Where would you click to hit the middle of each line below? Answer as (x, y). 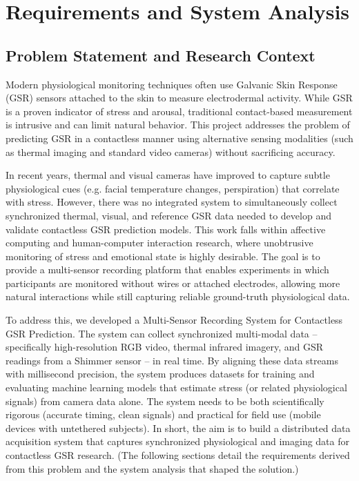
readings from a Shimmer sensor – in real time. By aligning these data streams (172, 360)
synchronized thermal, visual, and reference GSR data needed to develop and (168, 215)
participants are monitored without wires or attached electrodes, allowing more (173, 283)
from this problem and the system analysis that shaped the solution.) (152, 468)
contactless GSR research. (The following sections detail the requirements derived (178, 455)
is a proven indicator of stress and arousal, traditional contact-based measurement (179, 111)
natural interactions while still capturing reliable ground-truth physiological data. (178, 296)
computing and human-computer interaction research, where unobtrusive (159, 243)
